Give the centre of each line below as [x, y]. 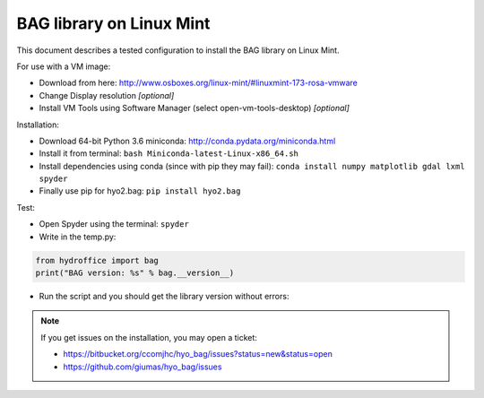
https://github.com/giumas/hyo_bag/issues [143, 367]
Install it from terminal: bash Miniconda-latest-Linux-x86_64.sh [169, 153]
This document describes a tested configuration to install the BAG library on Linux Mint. [178, 50]
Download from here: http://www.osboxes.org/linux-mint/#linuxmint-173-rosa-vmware [199, 83]
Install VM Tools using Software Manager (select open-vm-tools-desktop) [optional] [194, 108]
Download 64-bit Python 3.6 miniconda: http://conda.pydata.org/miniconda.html [187, 141]
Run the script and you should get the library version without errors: [164, 296]
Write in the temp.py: [78, 237]
